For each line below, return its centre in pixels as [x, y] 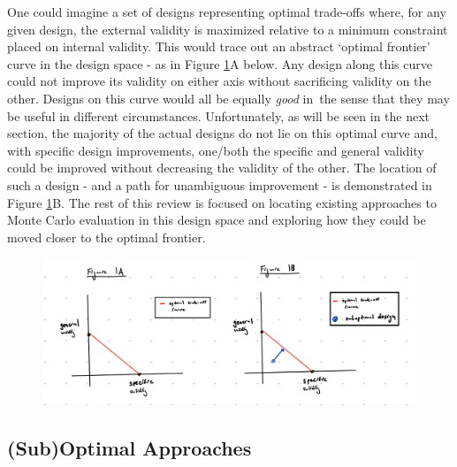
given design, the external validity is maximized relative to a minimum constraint [228, 29]
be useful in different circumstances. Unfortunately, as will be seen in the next [219, 115]
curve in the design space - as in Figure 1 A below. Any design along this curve [220, 63]
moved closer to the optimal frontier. [107, 237]
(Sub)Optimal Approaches [129, 448]
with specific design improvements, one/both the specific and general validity [216, 150]
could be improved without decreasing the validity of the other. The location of [222, 168]
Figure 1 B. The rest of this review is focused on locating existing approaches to [222, 202]
